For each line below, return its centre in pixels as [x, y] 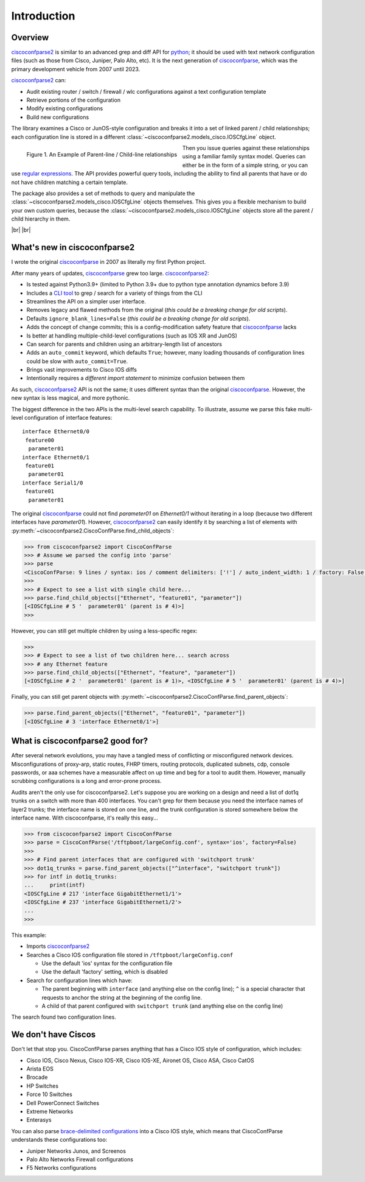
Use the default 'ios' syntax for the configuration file [107, 963]
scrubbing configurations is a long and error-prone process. [86, 781]
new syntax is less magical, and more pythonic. [71, 398]
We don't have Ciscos [54, 1035]
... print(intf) [54, 885]
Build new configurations [58, 117]
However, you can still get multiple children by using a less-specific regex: [104, 631]
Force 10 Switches [49, 1094]
